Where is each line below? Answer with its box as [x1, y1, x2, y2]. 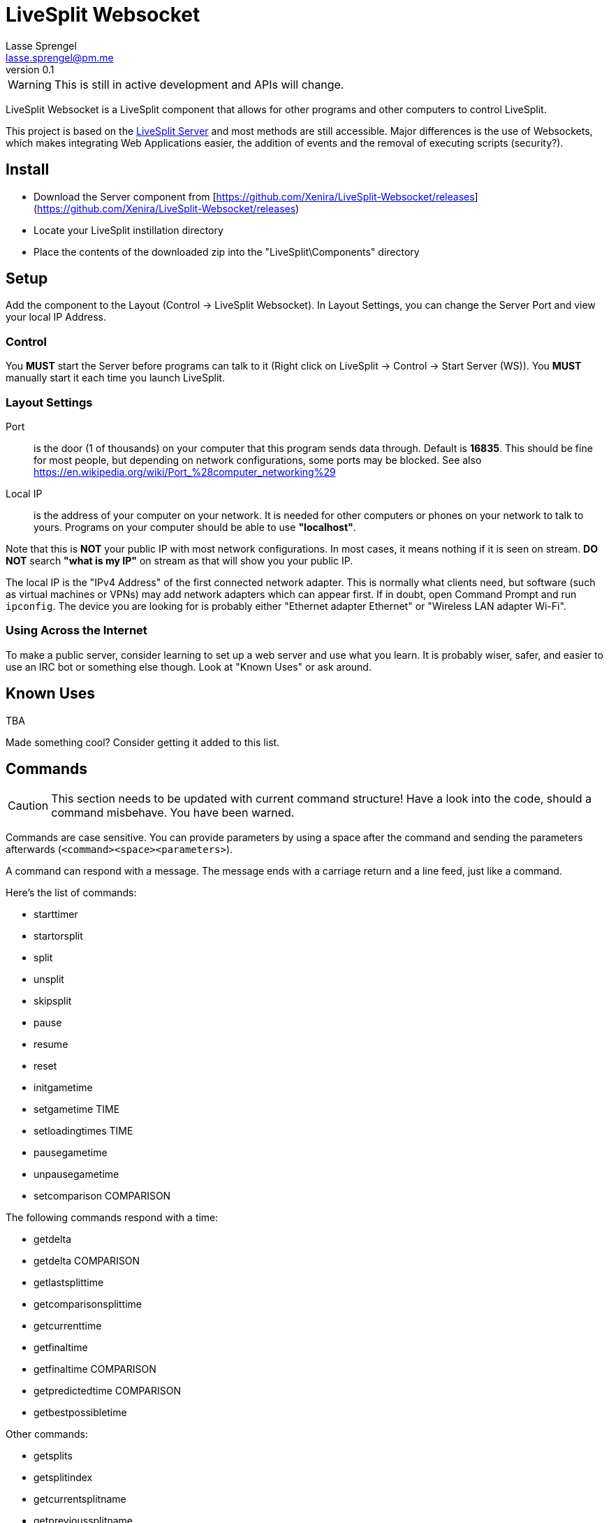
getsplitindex [34, 1471, 93, 1484]
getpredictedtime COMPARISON [34, 1385, 181, 1397]
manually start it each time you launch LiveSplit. [6, 372, 225, 384]
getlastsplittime [34, 1276, 104, 1289]
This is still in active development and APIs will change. [54, 77, 344, 92]
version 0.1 [6, 63, 54, 75]
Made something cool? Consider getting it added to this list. [6, 736, 280, 748]
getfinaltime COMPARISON [34, 1363, 156, 1376]
